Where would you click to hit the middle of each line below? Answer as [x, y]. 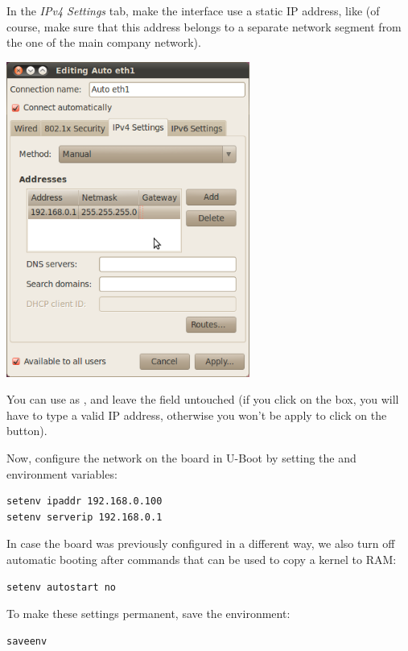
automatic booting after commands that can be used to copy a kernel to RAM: [202, 560]
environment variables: [62, 473]
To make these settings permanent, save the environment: [148, 614]
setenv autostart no [62, 587]
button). [27, 431]
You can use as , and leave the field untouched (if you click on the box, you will [203, 399]
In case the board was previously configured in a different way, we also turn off [201, 543]
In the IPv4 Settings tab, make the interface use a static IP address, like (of [193, 10]
